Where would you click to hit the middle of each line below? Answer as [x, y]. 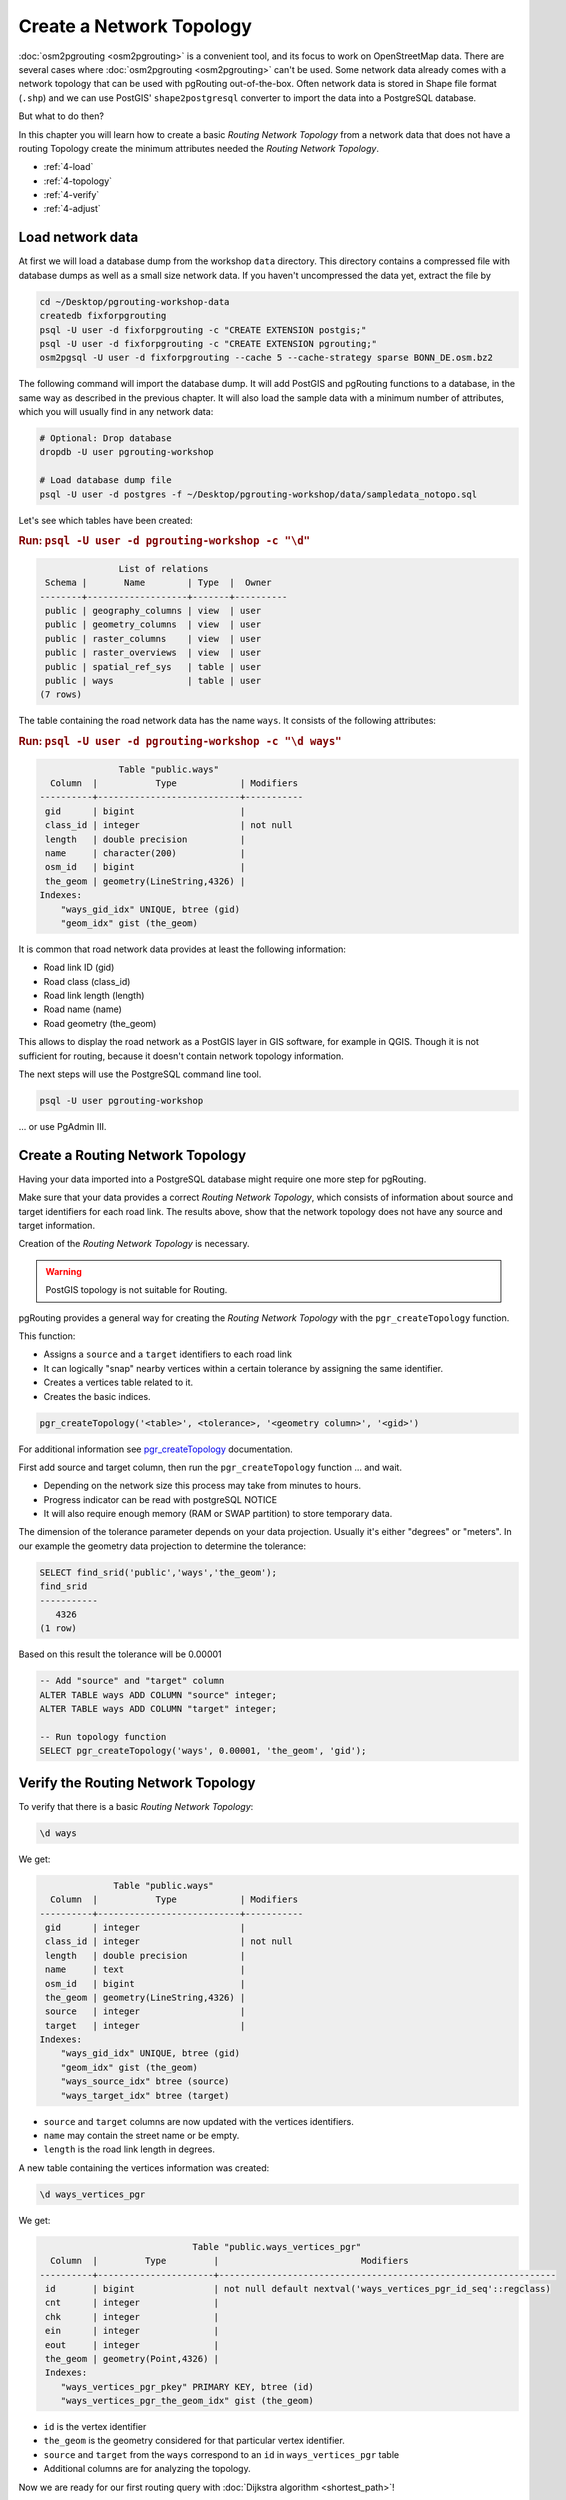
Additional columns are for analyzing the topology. [147, 2469]
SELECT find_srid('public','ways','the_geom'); [158, 1572]
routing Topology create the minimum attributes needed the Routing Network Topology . [199, 148]
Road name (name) [82, 1009]
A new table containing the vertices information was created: [144, 2167]
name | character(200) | [145, 853]
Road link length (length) [94, 996]
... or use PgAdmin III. [62, 1126]
